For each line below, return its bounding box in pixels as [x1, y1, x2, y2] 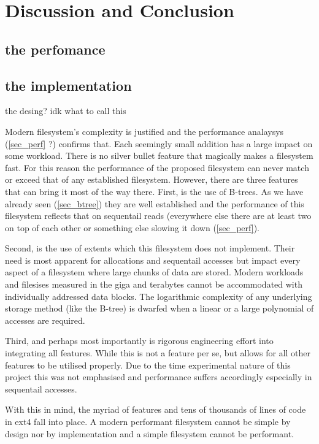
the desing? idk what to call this [5, 104, 126, 117]
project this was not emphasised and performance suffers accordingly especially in [5, 370, 312, 383]
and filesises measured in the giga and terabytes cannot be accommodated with [5, 278, 302, 291]
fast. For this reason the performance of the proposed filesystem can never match [5, 161, 309, 174]
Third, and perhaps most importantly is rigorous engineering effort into [5, 334, 274, 347]
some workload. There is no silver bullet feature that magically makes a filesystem [5, 149, 313, 162]
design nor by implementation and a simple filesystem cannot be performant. [5, 427, 294, 440]
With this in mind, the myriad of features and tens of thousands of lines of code [5, 403, 306, 416]
